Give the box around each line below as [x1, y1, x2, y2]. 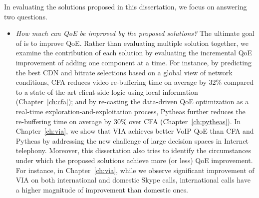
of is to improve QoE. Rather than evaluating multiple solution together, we [15, 37, 249, 48]
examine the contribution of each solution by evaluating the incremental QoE [15, 47, 253, 58]
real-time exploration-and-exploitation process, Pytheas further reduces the [15, 106, 246, 116]
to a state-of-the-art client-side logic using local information [15, 86, 198, 97]
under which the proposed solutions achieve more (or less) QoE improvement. [15, 155, 253, 165]
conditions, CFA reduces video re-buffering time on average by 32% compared [15, 77, 254, 87]
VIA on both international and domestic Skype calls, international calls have [15, 175, 251, 185]
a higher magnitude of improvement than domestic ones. [15, 184, 188, 195]
